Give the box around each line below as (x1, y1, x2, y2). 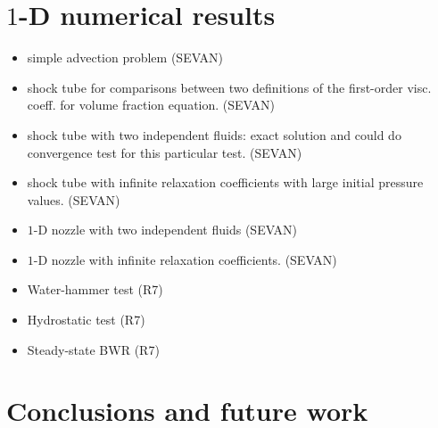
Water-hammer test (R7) (27, 280, 163, 299)
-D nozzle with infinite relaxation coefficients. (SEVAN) (33, 250, 337, 268)
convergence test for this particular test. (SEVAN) (27, 143, 302, 161)
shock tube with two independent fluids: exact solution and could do (27, 125, 401, 144)
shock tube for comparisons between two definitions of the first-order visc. (27, 78, 432, 96)
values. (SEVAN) (27, 190, 120, 209)
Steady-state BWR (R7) (27, 340, 160, 358)
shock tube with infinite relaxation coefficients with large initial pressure (27, 173, 424, 192)
